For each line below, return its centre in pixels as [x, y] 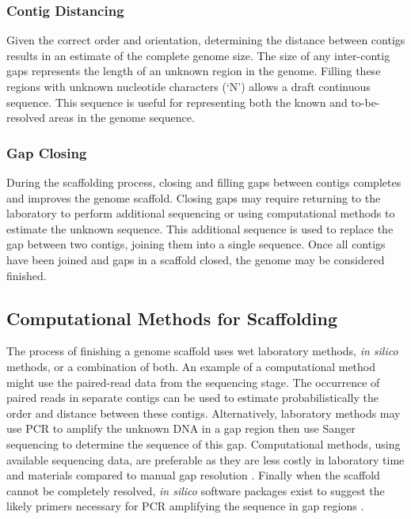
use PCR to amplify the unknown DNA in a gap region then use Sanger [181, 428]
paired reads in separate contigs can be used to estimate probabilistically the [192, 398]
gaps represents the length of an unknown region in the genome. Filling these [194, 71]
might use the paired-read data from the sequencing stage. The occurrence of [193, 382]
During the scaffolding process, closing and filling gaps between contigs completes [204, 182]
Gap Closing [47, 152]
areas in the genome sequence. [122, 117]
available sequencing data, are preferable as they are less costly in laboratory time [205, 459]
